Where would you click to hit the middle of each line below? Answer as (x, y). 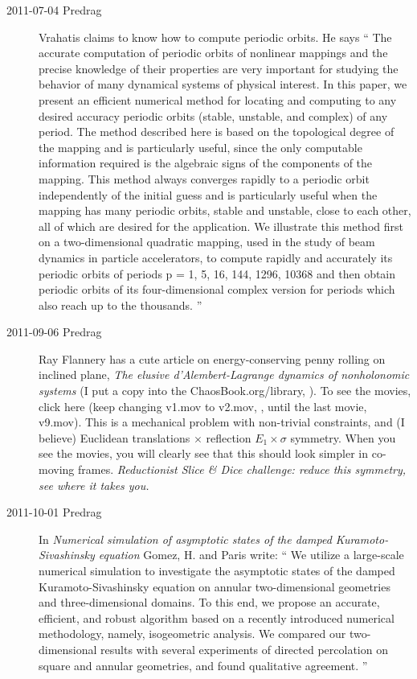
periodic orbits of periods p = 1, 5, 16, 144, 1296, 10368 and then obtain (217, 273)
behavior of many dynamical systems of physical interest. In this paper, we (223, 84)
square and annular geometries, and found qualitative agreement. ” (203, 665)
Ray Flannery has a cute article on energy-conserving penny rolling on (212, 358)
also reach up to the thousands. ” (121, 305)
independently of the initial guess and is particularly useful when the (208, 194)
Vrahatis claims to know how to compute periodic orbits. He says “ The (215, 37)
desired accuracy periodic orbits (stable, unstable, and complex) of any (213, 115)
